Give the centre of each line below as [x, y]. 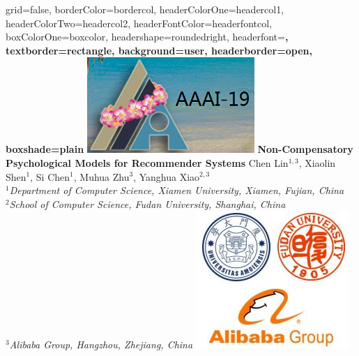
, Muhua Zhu [101, 176]
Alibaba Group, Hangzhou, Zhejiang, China [101, 344]
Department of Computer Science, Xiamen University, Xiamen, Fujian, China [177, 190]
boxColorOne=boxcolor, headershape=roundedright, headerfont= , [147, 37]
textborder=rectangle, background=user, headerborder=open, [159, 50]
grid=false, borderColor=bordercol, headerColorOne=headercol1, [145, 9]
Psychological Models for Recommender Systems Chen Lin [147, 162]
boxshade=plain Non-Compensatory [179, 149]
